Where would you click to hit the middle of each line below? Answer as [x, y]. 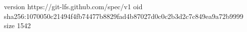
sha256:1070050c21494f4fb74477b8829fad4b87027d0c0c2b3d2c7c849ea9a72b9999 [124, 16]
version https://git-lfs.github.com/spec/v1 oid [73, 6]
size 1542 [17, 25]
